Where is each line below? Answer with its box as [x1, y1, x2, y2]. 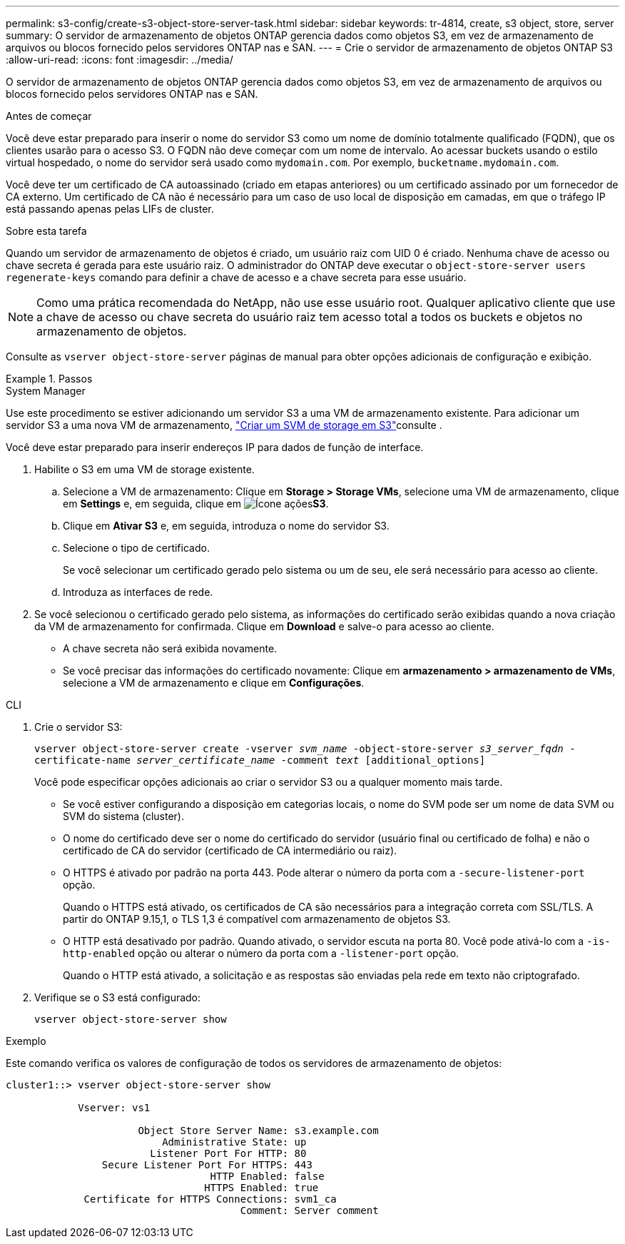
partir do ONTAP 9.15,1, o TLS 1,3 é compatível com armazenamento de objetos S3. [63, 913, 451, 925]
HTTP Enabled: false [210, 1170, 325, 1182]
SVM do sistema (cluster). [63, 810, 184, 822]
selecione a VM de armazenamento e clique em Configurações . [63, 677, 365, 689]
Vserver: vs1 [78, 1102, 151, 1113]
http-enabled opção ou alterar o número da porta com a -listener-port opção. [63, 947, 459, 959]
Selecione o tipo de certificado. [63, 542, 210, 554]
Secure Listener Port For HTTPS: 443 [101, 1159, 312, 1170]
